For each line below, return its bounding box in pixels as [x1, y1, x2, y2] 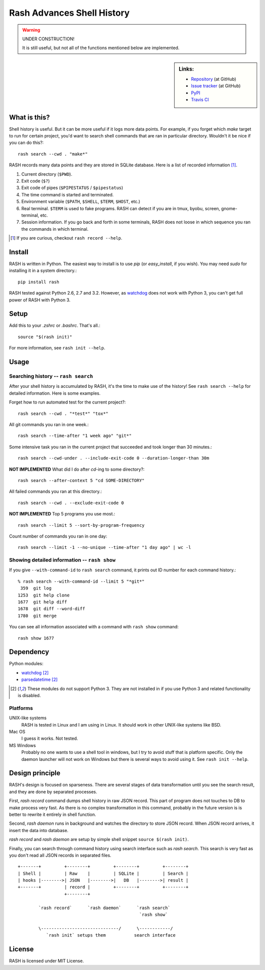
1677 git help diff [18, 599, 67, 605]
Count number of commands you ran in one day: [9, 533, 107, 539]
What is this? [9, 113, 50, 121]
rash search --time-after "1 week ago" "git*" [18, 433, 132, 439]
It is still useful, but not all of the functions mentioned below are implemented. [22, 45, 180, 51]
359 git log [20, 586, 52, 591]
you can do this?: [9, 140, 44, 146]
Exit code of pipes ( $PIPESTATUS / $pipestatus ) [21, 185, 124, 191]
